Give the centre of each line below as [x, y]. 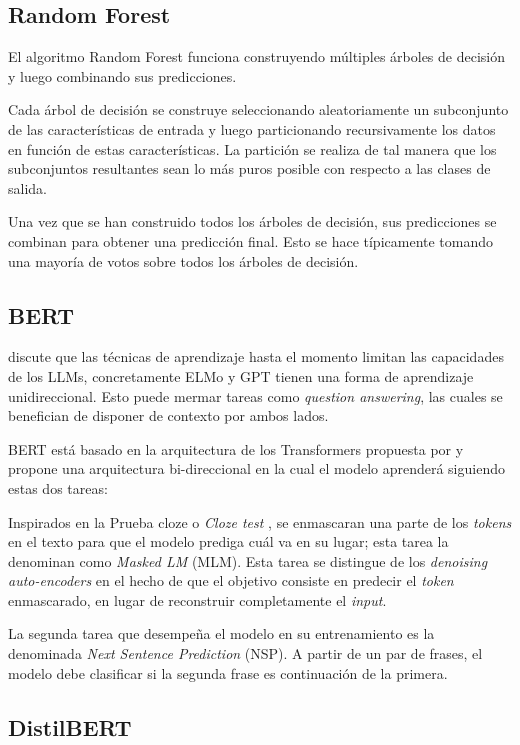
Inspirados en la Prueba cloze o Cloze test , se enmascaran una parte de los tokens [260, 521]
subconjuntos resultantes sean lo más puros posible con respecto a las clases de [249, 168]
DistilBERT [70, 726]
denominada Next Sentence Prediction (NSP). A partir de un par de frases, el [245, 653]
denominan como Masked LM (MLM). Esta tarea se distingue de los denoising [248, 560]
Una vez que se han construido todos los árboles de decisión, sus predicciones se [252, 221]
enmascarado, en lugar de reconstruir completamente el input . [197, 599]
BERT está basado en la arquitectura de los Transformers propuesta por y [236, 448]
